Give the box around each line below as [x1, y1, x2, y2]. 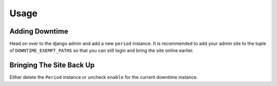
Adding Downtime [9, 27, 69, 36]
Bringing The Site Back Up [9, 61, 95, 70]
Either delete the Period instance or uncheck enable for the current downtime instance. [9, 74, 198, 80]
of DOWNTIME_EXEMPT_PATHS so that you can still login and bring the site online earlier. [9, 47, 194, 53]
